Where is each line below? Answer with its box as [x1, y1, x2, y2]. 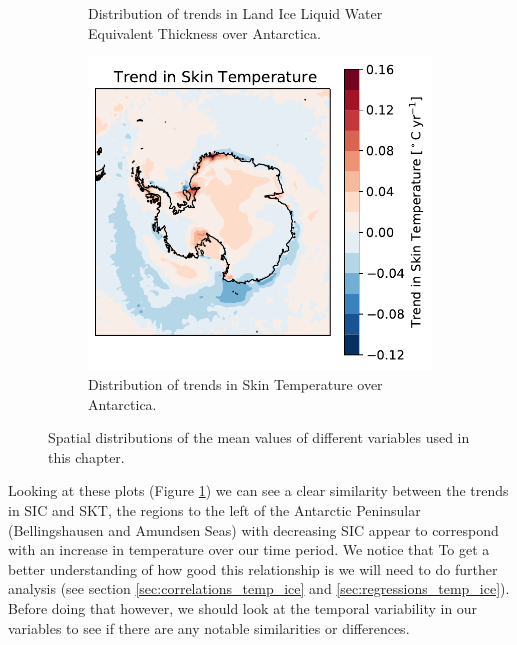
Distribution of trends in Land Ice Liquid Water [88, 3, 383, 23]
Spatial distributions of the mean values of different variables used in [48, 427, 470, 448]
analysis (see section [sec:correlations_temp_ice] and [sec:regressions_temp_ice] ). [8, 578, 510, 599]
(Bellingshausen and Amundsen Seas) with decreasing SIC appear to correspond [8, 519, 499, 540]
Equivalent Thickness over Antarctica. [88, 22, 321, 43]
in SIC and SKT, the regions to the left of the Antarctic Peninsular [8, 499, 421, 520]
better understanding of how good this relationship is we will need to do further [8, 558, 498, 579]
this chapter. [48, 446, 125, 467]
